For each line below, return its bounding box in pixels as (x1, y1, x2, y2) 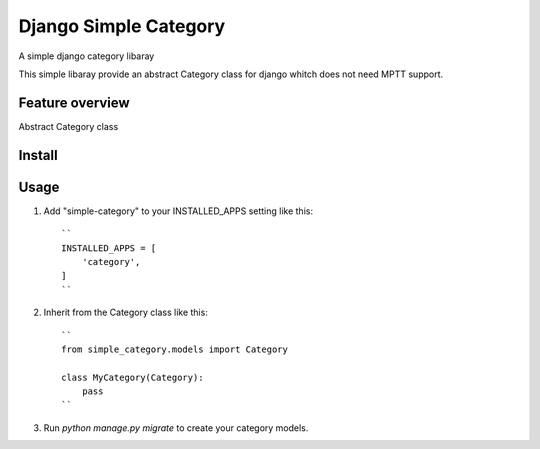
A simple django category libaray (18, 50, 155, 62)
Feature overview (18, 94, 130, 111)
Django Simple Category (18, 15, 226, 37)
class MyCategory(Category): (61, 371, 204, 383)
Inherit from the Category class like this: (43, 306, 209, 319)
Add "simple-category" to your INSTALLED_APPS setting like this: (43, 205, 314, 217)
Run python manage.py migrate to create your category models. (43, 421, 309, 434)
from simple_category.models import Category (61, 343, 289, 355)
